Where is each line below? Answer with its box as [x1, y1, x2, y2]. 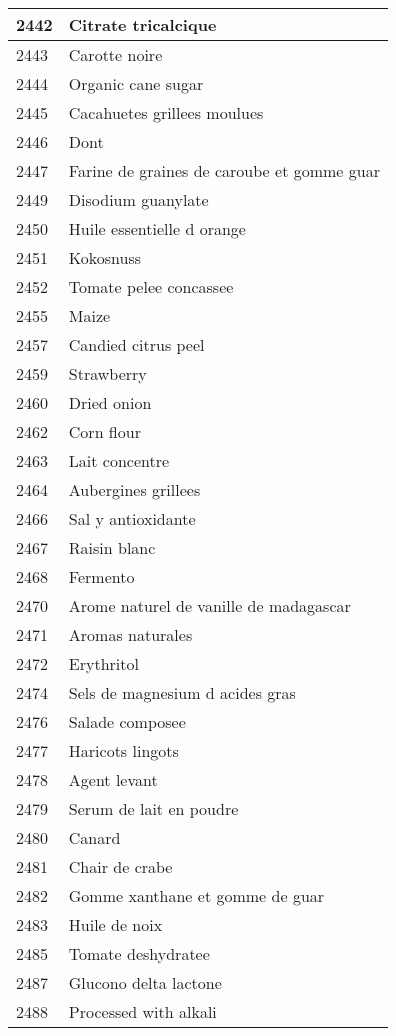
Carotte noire [68, 43, 163, 66]
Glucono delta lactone [68, 971, 222, 994]
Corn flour [68, 420, 141, 443]
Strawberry [68, 362, 147, 385]
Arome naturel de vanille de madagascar [68, 594, 351, 617]
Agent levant [68, 768, 158, 791]
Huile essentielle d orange [68, 217, 246, 240]
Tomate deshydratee [68, 942, 210, 965]
